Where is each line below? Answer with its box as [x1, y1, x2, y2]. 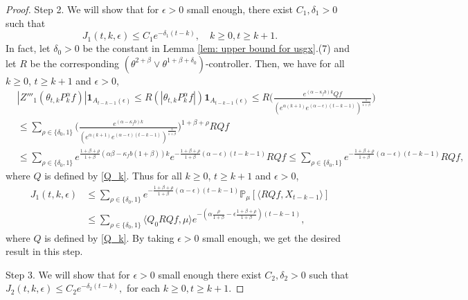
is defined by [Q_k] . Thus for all [44, 168, 182, 183]
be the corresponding [30, 55, 120, 70]
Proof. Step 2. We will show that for [6, 2, 159, 16]
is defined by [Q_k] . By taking [44, 230, 174, 245]
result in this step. [6, 244, 83, 258]
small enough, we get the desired [202, 230, 341, 245]
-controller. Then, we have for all [205, 55, 345, 70]
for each [126, 281, 161, 295]
